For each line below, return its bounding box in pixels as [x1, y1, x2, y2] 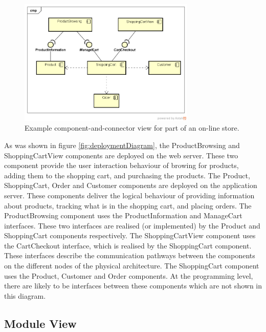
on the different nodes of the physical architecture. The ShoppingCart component [4, 260, 259, 271]
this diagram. [4, 290, 46, 301]
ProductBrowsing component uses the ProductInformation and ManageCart [4, 210, 242, 221]
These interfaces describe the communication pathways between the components [4, 250, 255, 261]
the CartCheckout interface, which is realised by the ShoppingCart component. [4, 240, 252, 251]
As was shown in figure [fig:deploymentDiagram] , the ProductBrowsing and [4, 139, 240, 150]
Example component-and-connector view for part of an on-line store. [25, 122, 239, 133]
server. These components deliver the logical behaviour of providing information [4, 190, 255, 200]
